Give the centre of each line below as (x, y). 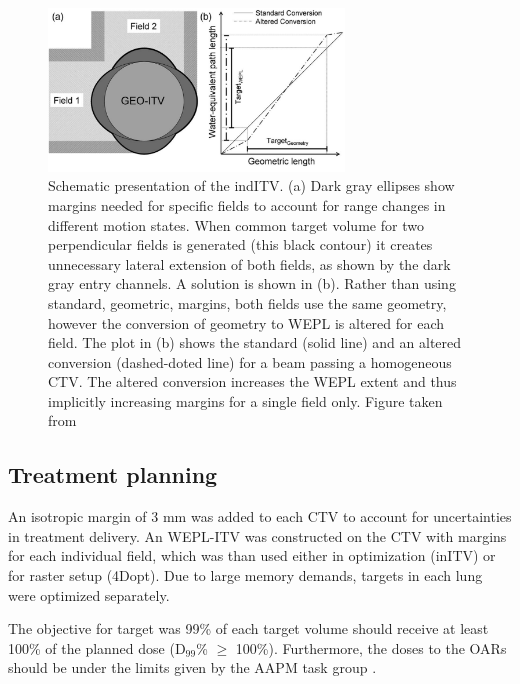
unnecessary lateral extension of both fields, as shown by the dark (249, 263)
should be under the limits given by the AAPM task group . (192, 667)
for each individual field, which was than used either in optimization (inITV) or (252, 555)
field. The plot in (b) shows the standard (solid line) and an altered (255, 342)
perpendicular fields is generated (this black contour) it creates (240, 244)
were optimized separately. (89, 594)
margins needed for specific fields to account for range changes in (247, 204)
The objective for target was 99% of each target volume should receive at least (248, 628)
